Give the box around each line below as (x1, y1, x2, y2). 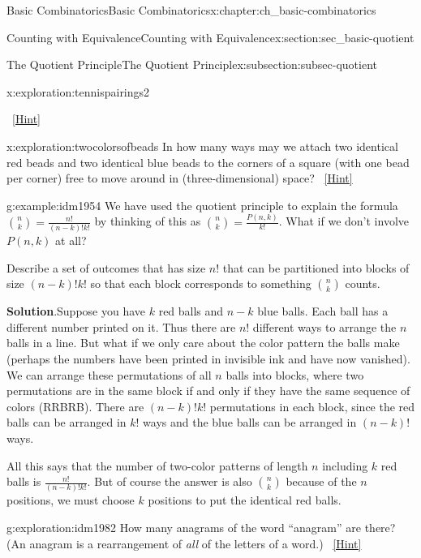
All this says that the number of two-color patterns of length (6, 457, 308, 474)
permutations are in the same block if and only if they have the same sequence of (6, 382, 410, 399)
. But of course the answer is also (87, 473, 252, 490)
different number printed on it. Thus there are (6, 318, 236, 335)
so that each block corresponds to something (90, 275, 311, 292)
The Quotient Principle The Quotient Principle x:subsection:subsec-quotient (6, 56, 377, 73)
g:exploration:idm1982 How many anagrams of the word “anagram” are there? (6, 519, 396, 535)
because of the (286, 473, 357, 490)
